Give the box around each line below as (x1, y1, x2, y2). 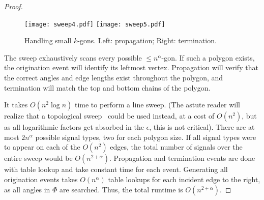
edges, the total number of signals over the (110, 141, 243, 152)
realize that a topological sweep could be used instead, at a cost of (4, 110, 215, 121)
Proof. (4, 1, 23, 11)
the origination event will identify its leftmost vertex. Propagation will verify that (4, 62, 258, 73)
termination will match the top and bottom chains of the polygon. (4, 82, 211, 93)
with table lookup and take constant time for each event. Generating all (4, 164, 228, 175)
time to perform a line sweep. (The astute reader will (74, 99, 240, 110)
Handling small (24, 35, 72, 46)
